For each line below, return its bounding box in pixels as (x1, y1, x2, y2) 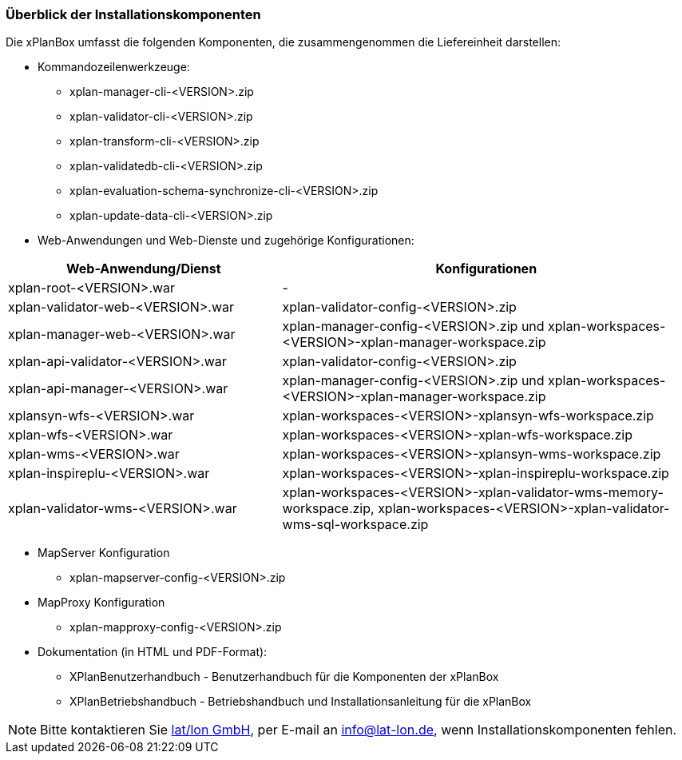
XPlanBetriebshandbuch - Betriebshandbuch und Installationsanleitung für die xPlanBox (69, 694, 532, 709)
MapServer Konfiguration (38, 546, 170, 560)
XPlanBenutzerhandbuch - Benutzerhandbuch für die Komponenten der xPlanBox (69, 670, 499, 684)
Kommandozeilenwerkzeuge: (38, 60, 190, 74)
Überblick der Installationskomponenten (6, 6, 261, 22)
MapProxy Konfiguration (38, 595, 165, 610)
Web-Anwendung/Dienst (65, 261, 221, 277)
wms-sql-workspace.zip (282, 516, 429, 533)
